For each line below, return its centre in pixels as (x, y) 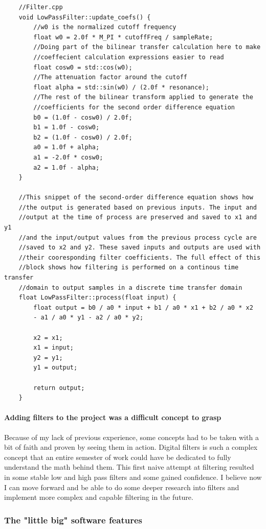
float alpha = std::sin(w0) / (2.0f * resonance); (121, 87)
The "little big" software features (73, 520)
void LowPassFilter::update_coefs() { (85, 17)
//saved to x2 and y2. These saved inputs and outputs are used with (140, 248)
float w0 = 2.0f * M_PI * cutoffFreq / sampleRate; (123, 37)
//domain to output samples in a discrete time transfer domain (130, 287)
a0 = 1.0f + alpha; (66, 147)
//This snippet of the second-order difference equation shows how (136, 198)
